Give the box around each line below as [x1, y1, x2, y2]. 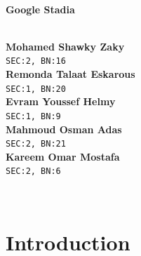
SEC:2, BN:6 [6, 166, 61, 177]
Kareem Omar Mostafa [6, 149, 120, 163]
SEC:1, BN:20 [6, 83, 66, 94]
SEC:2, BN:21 [6, 139, 66, 149]
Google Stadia [6, 1, 75, 16]
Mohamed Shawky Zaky [6, 39, 125, 53]
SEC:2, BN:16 [6, 56, 66, 67]
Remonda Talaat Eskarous [6, 67, 135, 81]
